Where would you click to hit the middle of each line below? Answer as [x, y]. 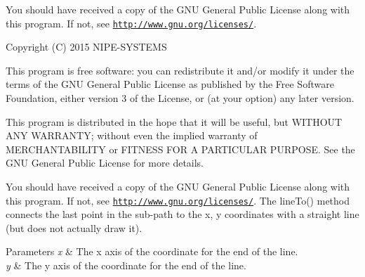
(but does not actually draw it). [74, 227]
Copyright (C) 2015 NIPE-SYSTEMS [86, 47]
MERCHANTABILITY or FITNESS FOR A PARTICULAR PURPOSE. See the [180, 149]
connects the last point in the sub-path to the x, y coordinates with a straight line [182, 214]
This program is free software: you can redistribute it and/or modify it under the [180, 70]
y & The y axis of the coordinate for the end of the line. [126, 265]
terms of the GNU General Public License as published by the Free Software [170, 84]
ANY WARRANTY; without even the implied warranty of [132, 135]
